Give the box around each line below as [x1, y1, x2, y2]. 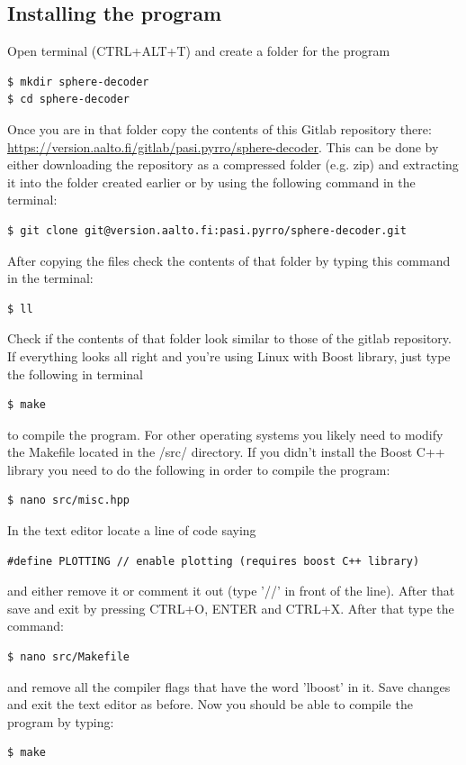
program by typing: [7, 712, 114, 731]
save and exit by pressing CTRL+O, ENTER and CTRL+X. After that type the [7, 598, 454, 617]
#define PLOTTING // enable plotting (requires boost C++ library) [7, 554, 420, 568]
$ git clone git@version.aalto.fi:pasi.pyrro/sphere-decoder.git [7, 223, 407, 237]
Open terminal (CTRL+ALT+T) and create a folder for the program [7, 41, 390, 60]
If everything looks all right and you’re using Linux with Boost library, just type [7, 346, 451, 365]
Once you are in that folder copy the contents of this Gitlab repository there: [7, 119, 432, 138]
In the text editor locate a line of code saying [7, 521, 256, 540]
